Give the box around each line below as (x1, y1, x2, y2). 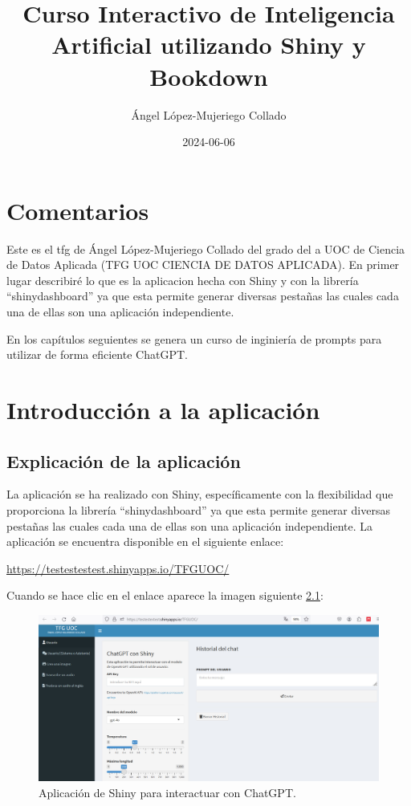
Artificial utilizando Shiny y (51, 28, 366, 61)
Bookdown (149, 59, 268, 92)
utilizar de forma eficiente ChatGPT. (6, 346, 188, 363)
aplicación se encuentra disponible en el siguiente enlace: (6, 533, 284, 550)
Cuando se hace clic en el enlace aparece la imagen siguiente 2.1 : (6, 587, 324, 604)
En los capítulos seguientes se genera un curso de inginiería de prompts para (6, 330, 382, 347)
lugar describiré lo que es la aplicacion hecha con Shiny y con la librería (6, 271, 359, 288)
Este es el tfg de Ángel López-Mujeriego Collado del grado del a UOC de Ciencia (6, 240, 405, 257)
